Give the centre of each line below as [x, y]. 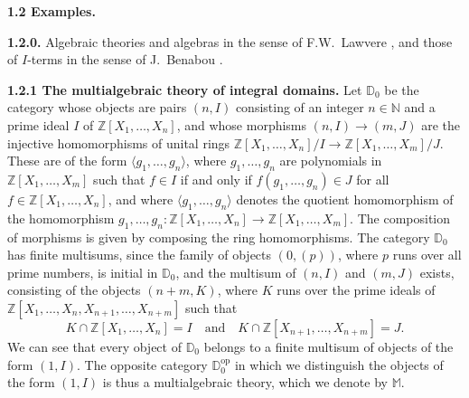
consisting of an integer [300, 107]
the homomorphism [61, 218]
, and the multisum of [236, 272]
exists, [437, 272]
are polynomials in [331, 161]
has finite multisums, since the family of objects [140, 255]
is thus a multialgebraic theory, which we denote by [245, 382]
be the [402, 89]
